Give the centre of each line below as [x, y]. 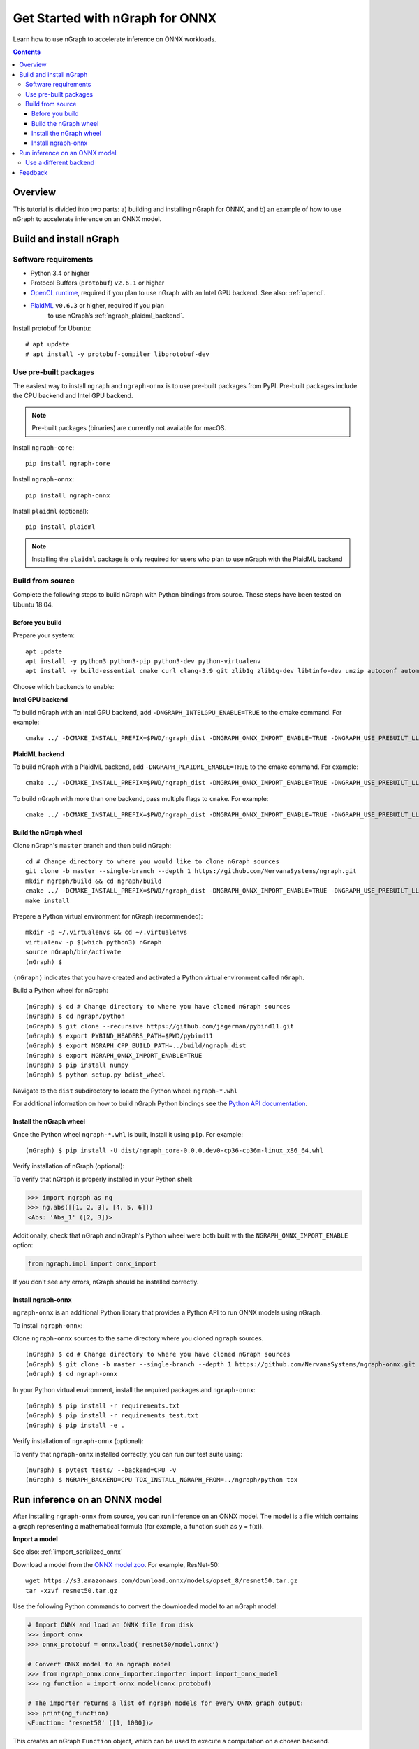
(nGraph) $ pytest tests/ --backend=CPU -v [101, 1470]
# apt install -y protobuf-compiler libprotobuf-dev [117, 354]
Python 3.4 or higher [60, 274]
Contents [27, 52]
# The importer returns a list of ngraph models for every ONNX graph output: [166, 1703]
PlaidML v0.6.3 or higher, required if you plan [97, 306]
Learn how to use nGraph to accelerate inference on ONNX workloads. [115, 39]
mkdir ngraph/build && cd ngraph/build [94, 881]
